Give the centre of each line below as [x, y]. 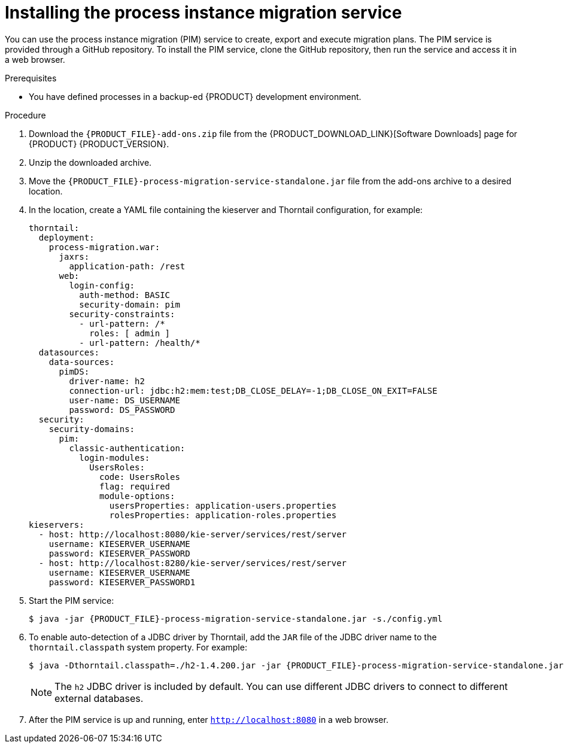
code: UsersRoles [140, 477]
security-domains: [92, 429]
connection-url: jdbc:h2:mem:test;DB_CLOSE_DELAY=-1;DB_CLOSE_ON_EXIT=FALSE [253, 390]
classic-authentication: [127, 448]
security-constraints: [122, 314]
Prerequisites [31, 78]
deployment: [66, 237]
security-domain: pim [130, 304]
